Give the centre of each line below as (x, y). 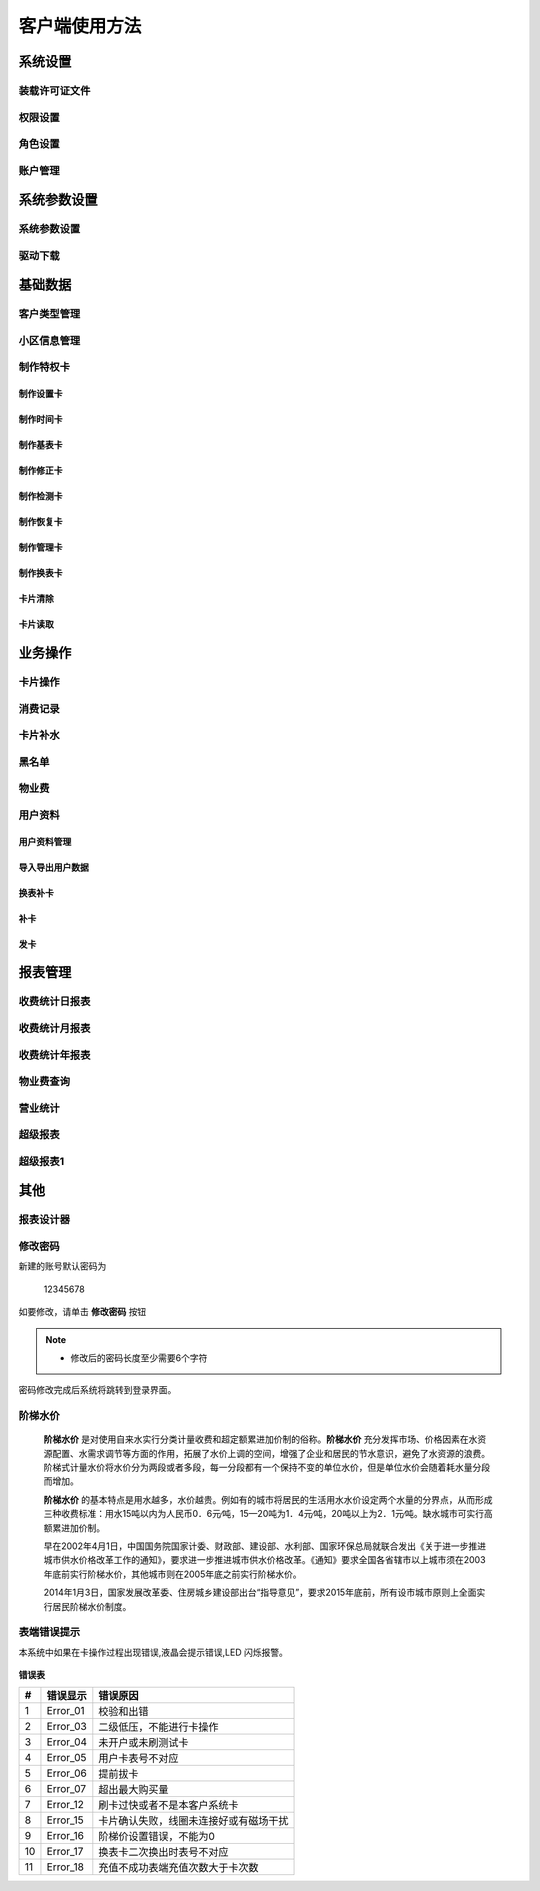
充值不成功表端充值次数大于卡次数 (178, 1868)
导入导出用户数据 (53, 867)
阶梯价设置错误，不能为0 (156, 1837)
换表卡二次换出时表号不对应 (163, 1852)
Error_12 (65, 1805)
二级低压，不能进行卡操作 (158, 1727)
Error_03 (66, 1727)
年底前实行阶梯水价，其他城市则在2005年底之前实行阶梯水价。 (172, 1574)
